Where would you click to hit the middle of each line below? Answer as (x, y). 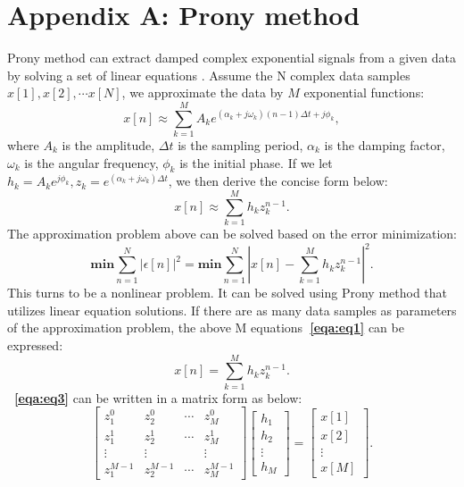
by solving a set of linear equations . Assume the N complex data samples (209, 75)
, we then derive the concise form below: (278, 181)
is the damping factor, (385, 145)
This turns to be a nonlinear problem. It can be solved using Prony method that (228, 293)
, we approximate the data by (203, 92)
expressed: (35, 345)
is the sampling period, (240, 145)
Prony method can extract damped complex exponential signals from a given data (232, 58)
